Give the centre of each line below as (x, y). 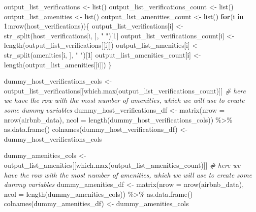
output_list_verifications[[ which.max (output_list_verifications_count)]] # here (125, 90)
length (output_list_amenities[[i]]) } (58, 64)
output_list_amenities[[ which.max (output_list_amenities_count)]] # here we (122, 165)
